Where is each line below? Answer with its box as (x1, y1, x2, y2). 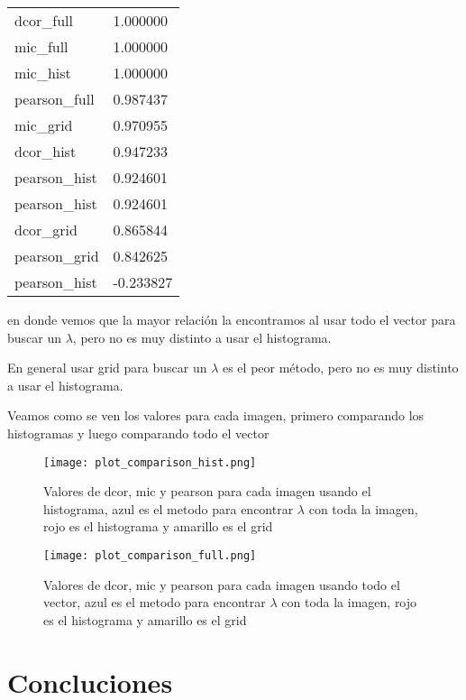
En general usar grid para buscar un (7, 358, 207, 377)
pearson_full (14, 88, 95, 109)
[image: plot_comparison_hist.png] (43, 456, 257, 469)
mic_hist (14, 62, 71, 83)
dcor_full (14, 10, 73, 31)
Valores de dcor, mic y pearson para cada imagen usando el (43, 482, 371, 501)
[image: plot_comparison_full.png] (43, 549, 257, 562)
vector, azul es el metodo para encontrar (43, 593, 266, 612)
